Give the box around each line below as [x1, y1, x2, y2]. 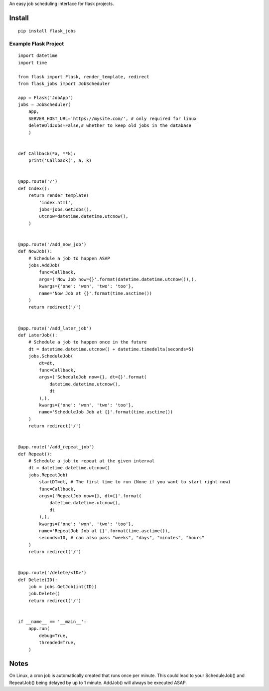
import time [18, 60, 47, 65]
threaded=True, [39, 640, 76, 646]
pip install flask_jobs [18, 28, 76, 34]
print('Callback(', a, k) [28, 158, 92, 163]
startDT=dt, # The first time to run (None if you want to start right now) [39, 479, 231, 485]
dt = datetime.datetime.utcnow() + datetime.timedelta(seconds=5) [28, 346, 194, 352]
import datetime [18, 53, 58, 58]
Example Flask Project [9, 40, 64, 47]
